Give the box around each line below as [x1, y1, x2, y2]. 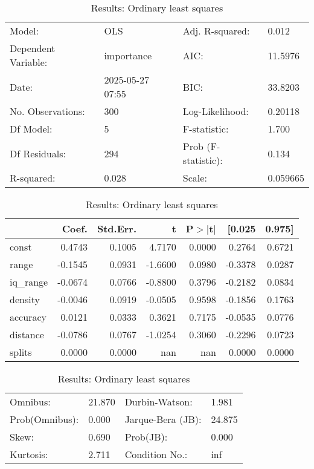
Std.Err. [97, 221, 137, 235]
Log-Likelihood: [182, 104, 249, 118]
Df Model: [10, 122, 53, 136]
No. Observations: [10, 104, 85, 118]
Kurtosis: [10, 447, 48, 461]
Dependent [10, 41, 56, 55]
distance [10, 327, 44, 341]
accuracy [10, 310, 46, 324]
